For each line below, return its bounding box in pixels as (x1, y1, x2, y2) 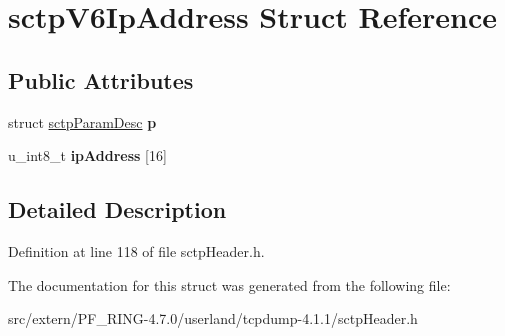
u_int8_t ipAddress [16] (8, 145, 167, 166)
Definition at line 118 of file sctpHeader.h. (8, 240, 265, 261)
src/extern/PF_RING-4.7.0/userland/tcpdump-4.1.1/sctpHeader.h (8, 308, 418, 329)
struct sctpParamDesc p (8, 111, 157, 132)
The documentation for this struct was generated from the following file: (8, 274, 451, 295)
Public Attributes (8, 64, 194, 95)
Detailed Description (8, 194, 227, 225)
